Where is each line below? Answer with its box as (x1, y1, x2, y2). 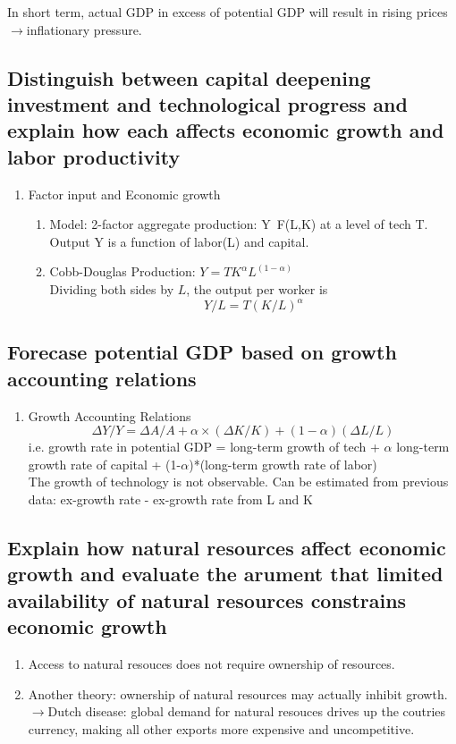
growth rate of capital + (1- (28, 454, 182, 473)
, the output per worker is (186, 279, 328, 298)
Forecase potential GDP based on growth (7, 338, 397, 366)
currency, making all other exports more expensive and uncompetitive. (28, 719, 415, 738)
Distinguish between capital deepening (7, 63, 371, 91)
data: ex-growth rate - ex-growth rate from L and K (28, 490, 313, 508)
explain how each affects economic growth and (7, 116, 444, 144)
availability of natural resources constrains (7, 586, 407, 613)
